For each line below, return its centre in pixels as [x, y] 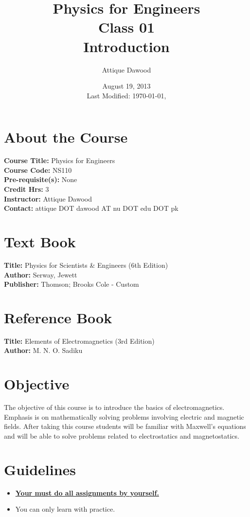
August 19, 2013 [126, 86]
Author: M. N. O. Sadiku [43, 350]
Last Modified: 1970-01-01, [126, 95]
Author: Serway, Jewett [41, 274]
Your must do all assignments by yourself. [87, 492]
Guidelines [40, 469]
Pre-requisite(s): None [41, 179]
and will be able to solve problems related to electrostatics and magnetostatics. [122, 435]
